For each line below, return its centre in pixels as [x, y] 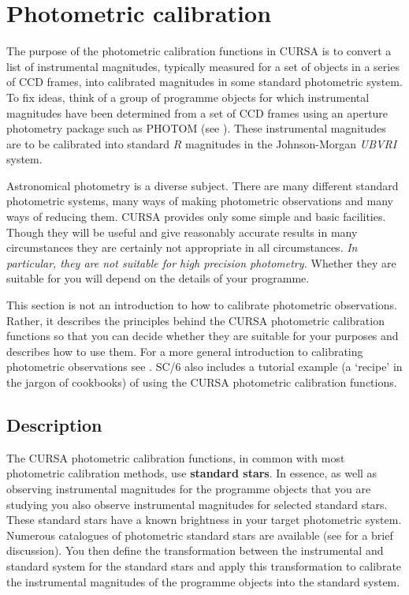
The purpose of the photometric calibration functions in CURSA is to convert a [199, 51]
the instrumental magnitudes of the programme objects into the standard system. [203, 581]
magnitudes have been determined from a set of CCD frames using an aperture [197, 112]
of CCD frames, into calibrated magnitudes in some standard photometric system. [204, 82]
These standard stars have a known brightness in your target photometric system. [204, 520]
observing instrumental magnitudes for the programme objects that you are [189, 488]
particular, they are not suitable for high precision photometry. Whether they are [201, 262]
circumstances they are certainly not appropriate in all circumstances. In [182, 247]
